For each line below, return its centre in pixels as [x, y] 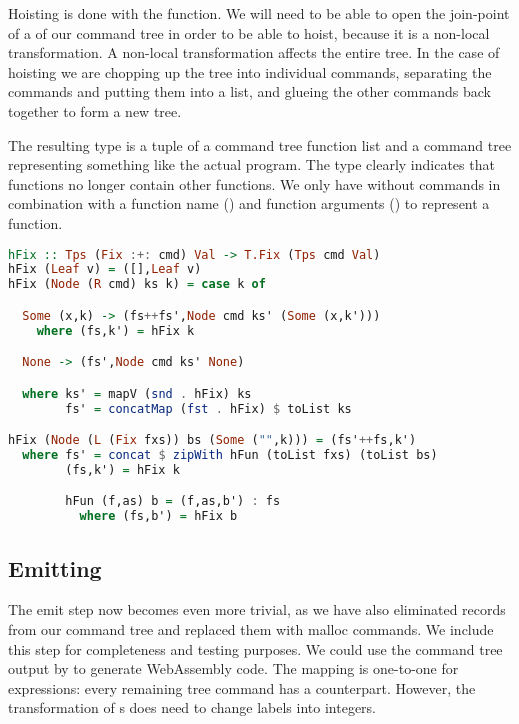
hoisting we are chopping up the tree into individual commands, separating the [250, 71]
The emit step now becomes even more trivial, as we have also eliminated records [257, 609]
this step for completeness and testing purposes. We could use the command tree [255, 648]
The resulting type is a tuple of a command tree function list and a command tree [260, 144]
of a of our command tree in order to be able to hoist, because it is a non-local [249, 32]
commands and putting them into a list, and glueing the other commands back [249, 91]
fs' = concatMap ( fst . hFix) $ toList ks [208, 408]
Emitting [55, 567]
